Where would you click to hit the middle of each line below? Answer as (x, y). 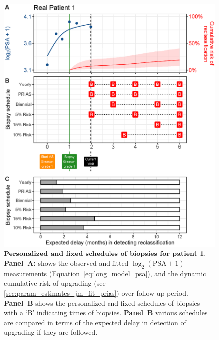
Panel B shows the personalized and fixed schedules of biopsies (102, 302)
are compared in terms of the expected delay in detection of (95, 322)
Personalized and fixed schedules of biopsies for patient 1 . (105, 253)
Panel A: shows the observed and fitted (66, 263)
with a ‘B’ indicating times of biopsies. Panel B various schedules (106, 312)
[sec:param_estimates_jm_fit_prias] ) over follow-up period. (96, 293)
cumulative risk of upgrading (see (55, 283)
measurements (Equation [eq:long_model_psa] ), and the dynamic (105, 273)
